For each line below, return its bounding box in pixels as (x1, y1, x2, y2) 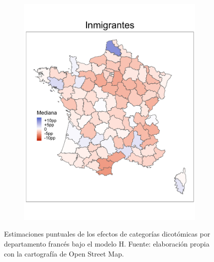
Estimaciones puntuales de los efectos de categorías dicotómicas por (4, 229, 211, 239)
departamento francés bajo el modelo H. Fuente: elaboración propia (4, 239, 210, 249)
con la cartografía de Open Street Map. (4, 248, 124, 259)
